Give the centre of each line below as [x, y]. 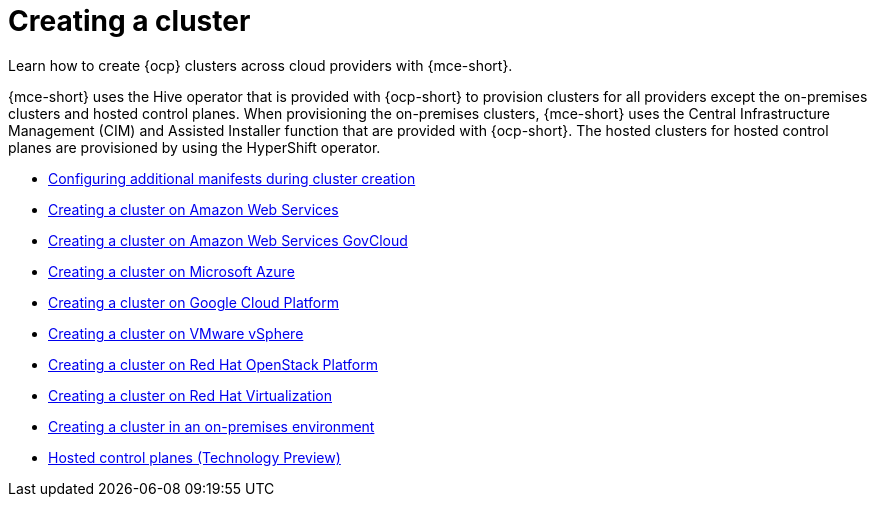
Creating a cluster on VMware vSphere [176, 333]
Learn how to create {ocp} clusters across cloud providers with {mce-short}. [260, 65]
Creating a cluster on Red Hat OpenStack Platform [213, 364]
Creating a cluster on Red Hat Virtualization [190, 395]
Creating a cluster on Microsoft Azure [171, 271]
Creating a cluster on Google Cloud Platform [193, 302]
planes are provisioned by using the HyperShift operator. [194, 147]
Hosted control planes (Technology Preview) [194, 457]
